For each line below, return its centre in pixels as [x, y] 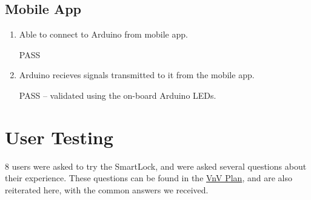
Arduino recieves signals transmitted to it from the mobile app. [137, 75]
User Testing [59, 137]
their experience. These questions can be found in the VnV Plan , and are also [149, 178]
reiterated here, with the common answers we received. [107, 189]
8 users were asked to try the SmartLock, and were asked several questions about [156, 166]
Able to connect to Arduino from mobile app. [103, 34]
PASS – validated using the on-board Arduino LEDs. [118, 95]
